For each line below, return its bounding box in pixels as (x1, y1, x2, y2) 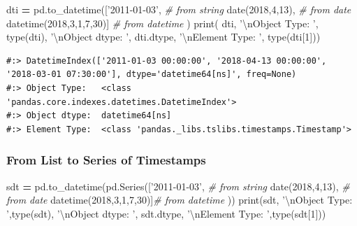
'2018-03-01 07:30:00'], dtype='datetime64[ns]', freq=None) (6, 69, 297, 80)
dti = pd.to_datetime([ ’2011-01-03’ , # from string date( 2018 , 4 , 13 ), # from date (6, 2, 351, 16)
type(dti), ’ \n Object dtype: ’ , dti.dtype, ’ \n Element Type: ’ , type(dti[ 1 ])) (6, 29, 321, 44)
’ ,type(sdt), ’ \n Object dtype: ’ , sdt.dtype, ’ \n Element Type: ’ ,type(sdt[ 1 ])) (6, 206, 326, 220)
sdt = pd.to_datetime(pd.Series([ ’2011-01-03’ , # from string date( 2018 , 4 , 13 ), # (6, 178, 350, 193)
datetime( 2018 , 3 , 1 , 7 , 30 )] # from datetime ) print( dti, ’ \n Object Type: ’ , (6, 15, 319, 30)
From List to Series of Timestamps (6, 151, 206, 169)
